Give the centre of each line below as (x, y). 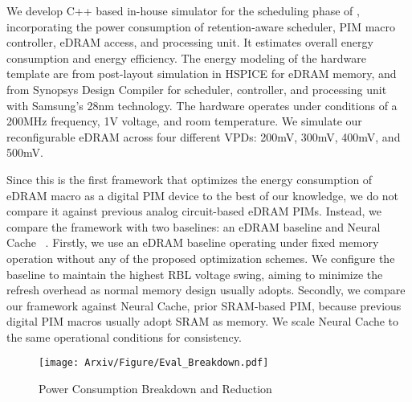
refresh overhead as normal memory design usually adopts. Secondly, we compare (206, 290)
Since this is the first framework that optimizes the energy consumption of (190, 179)
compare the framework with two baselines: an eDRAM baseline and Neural (194, 226)
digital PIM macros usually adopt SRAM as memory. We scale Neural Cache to (203, 321)
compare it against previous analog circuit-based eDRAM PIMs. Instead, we (194, 211)
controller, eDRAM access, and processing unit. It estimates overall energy (190, 42)
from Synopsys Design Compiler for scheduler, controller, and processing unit (197, 89)
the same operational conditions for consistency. (124, 336)
